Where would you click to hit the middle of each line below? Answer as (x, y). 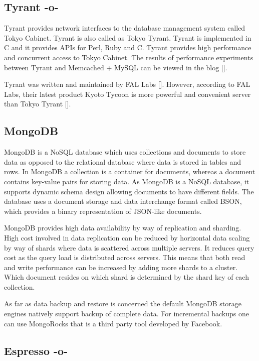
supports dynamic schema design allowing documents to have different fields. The (129, 191)
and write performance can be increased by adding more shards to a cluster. (121, 267)
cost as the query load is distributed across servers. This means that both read (125, 257)
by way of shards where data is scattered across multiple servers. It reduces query (129, 247)
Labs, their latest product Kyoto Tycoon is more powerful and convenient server (127, 94)
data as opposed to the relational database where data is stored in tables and (123, 161)
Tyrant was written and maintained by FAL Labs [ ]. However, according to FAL (127, 84)
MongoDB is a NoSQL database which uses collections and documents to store (125, 152)
